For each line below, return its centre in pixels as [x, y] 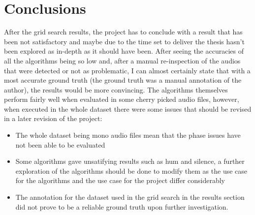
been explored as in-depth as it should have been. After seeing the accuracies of [124, 51]
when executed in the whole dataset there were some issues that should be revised [128, 108]
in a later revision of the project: [53, 118]
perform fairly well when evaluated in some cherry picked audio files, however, [122, 99]
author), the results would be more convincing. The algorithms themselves [116, 89]
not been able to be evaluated [60, 144]
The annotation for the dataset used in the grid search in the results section [130, 197]
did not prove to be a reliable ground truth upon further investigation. [122, 206]
